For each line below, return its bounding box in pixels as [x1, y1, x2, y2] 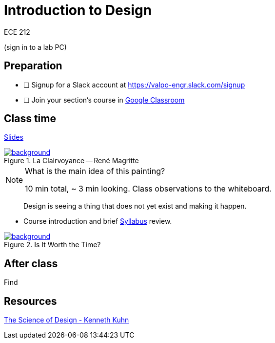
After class [4, 257, 58, 270]
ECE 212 [4, 27, 30, 36]
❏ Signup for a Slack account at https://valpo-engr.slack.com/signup [23, 80, 245, 89]
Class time [4, 112, 56, 125]
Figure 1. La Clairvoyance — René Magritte [4, 156, 139, 165]
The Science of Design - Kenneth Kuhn [4, 316, 129, 324]
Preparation [4, 60, 62, 72]
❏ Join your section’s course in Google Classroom [23, 95, 185, 104]
